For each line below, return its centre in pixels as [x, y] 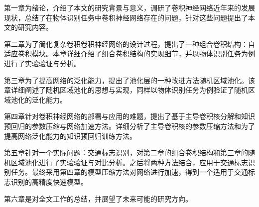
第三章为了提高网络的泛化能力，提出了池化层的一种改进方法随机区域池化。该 [129, 80]
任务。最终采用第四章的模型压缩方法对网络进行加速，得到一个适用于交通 [129, 172]
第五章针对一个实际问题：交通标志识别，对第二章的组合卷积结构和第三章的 [126, 153]
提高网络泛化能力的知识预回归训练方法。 [70, 136]
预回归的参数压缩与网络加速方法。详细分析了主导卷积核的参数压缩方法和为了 [129, 126]
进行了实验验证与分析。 [42, 63]
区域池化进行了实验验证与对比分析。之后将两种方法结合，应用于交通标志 [129, 162]
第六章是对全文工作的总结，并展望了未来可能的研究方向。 [98, 198]
